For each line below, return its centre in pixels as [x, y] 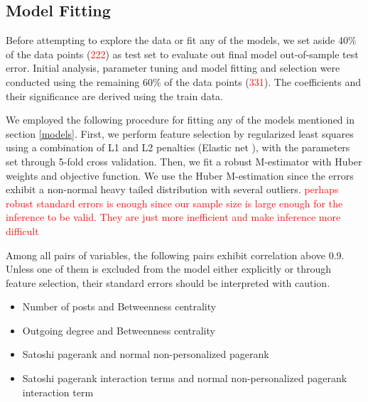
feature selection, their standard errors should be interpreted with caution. [168, 282]
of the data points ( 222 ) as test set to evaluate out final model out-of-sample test [182, 54]
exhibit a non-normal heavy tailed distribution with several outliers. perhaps [172, 189]
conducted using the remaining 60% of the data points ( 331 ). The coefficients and [183, 81]
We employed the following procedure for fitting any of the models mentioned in [180, 120]
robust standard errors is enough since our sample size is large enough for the [174, 203]
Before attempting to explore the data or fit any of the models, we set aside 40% [181, 40]
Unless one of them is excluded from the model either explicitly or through [169, 269]
